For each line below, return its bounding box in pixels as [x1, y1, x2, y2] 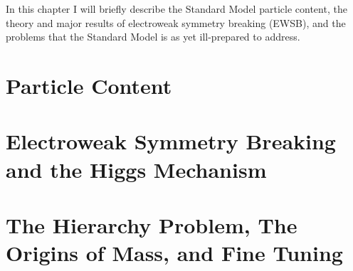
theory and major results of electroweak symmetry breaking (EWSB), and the [6, 15, 346, 30]
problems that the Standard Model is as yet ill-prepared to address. [6, 29, 300, 44]
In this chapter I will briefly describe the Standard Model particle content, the [6, 1, 347, 16]
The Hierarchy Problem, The [6, 210, 297, 239]
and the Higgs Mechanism [6, 154, 267, 184]
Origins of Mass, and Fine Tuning [6, 238, 343, 267]
